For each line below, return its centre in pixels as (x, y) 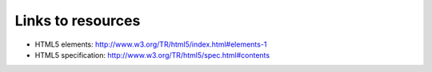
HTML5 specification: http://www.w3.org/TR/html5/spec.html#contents (152, 55)
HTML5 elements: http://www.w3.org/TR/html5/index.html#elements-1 (151, 44)
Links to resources (78, 21)
